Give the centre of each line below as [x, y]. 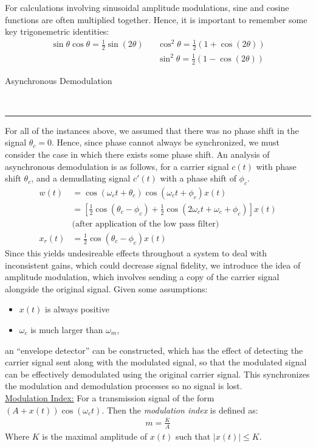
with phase [276, 166]
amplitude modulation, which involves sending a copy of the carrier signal [142, 277]
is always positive [77, 309]
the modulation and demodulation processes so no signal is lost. [124, 386]
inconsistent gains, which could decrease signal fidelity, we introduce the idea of [153, 265]
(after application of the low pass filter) [146, 224]
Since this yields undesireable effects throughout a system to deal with [136, 253]
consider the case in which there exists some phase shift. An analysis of [137, 154]
